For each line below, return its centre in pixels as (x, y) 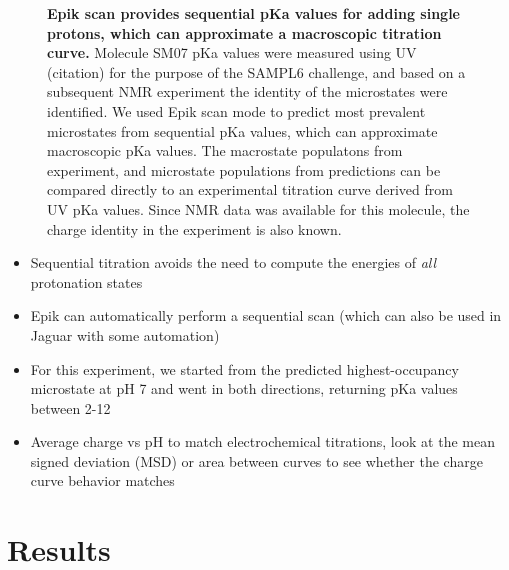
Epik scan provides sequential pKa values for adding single (253, 13)
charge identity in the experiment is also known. (194, 228)
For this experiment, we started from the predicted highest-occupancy (244, 368)
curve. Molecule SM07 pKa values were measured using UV (232, 52)
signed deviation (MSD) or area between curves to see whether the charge (256, 460)
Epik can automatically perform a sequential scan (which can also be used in (266, 315)
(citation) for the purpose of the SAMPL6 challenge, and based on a (256, 71)
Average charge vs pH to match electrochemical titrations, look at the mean (262, 441)
